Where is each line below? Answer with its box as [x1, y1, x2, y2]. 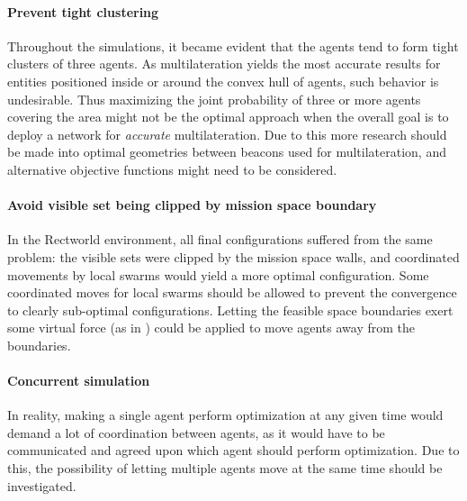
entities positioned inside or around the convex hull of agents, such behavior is [7, 71, 439, 90]
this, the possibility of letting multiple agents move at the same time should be [7, 459, 443, 478]
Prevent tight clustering [7, 2, 159, 21]
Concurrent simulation [7, 371, 150, 390]
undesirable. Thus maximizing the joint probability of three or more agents [7, 89, 421, 108]
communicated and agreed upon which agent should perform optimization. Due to [7, 441, 460, 460]
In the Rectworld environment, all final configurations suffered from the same [7, 230, 433, 249]
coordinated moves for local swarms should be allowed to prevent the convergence [7, 283, 457, 302]
